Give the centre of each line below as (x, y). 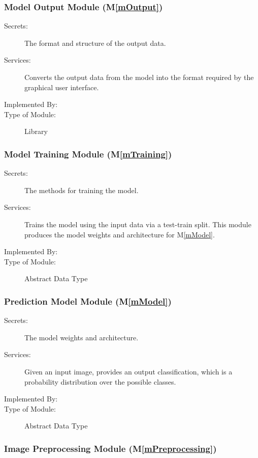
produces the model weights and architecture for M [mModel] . (120, 234)
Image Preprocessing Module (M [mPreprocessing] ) (110, 448)
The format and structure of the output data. (95, 43)
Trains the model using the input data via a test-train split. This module (138, 224)
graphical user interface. (62, 87)
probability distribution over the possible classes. (100, 381)
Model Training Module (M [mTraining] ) (88, 154)
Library (36, 131)
